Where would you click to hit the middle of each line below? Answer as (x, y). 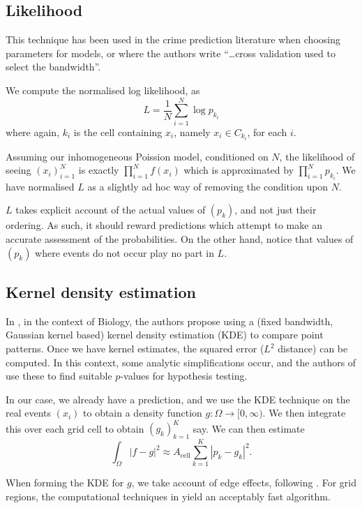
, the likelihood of (317, 156)
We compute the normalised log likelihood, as (103, 90)
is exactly (99, 170)
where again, (33, 132)
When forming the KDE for (65, 483)
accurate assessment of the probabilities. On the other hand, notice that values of (180, 239)
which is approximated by (239, 170)
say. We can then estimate (249, 428)
